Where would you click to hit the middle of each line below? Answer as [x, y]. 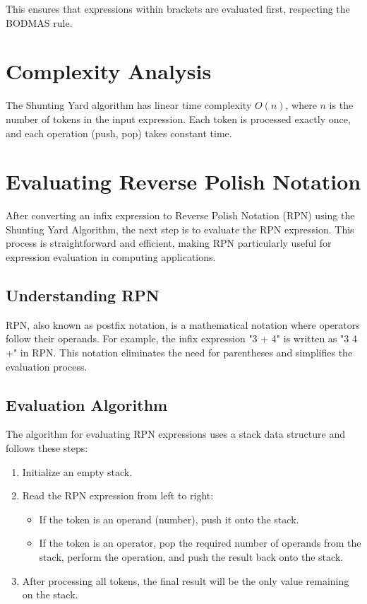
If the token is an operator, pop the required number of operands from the [200, 543]
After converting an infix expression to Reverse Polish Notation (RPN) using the [180, 215]
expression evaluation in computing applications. [111, 257]
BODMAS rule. [39, 22]
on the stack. [50, 594]
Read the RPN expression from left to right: [118, 495]
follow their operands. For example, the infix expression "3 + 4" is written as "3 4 [181, 338]
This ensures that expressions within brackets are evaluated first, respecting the [178, 8]
